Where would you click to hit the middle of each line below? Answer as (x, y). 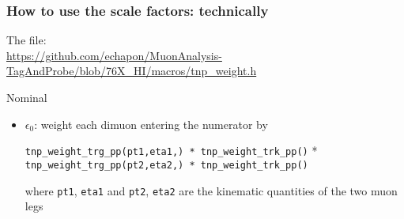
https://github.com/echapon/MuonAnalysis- (114, 55)
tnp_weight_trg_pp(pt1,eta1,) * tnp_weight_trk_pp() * (171, 151)
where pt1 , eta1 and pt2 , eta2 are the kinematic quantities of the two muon (211, 190)
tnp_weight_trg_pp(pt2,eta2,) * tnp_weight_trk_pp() (166, 165)
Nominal (27, 97)
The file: (26, 40)
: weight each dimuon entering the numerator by (151, 124)
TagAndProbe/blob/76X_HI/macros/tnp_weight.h (132, 71)
